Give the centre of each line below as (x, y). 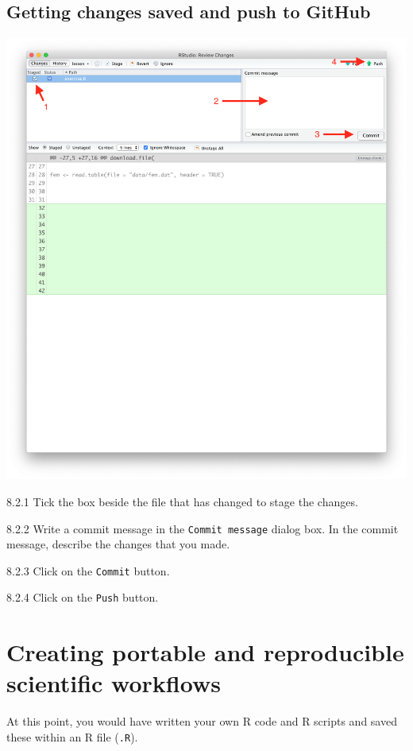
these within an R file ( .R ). (72, 736)
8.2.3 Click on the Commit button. (88, 570)
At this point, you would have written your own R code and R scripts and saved (202, 721)
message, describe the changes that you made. (118, 544)
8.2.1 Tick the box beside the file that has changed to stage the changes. (182, 501)
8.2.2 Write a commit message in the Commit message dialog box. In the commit (203, 528)
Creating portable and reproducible (205, 652)
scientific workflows (114, 683)
